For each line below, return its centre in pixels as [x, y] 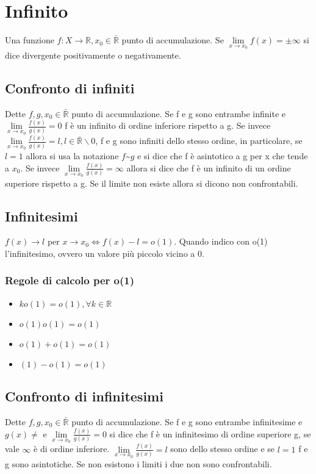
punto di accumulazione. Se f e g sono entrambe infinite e [179, 113]
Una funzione [30, 40]
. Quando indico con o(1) [221, 241]
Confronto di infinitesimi [84, 396]
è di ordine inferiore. [72, 449]
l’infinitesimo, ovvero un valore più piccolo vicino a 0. [105, 253]
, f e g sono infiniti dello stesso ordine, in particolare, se [199, 141]
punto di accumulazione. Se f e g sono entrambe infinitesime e [187, 421]
